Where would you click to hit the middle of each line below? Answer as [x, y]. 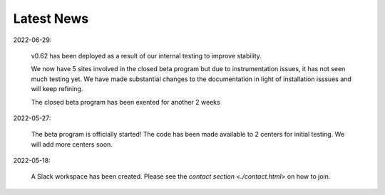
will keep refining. [57, 89]
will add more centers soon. [72, 144]
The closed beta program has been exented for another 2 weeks [125, 102]
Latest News [51, 19]
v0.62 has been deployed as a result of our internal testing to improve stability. [146, 56]
